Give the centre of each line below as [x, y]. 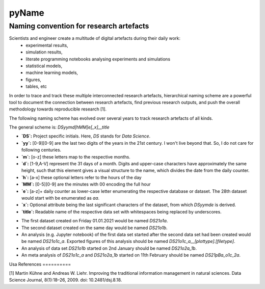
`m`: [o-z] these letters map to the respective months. [76, 157]
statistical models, [44, 66]
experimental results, [47, 45]
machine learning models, [52, 73]
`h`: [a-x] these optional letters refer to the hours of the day [81, 177]
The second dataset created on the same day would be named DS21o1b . [94, 228]
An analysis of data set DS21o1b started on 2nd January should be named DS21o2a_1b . [109, 248]
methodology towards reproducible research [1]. [58, 109]
